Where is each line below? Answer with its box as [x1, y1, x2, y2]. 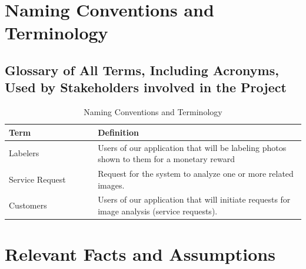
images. [98, 179, 125, 191]
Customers [9, 199, 47, 211]
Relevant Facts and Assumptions [5, 242, 275, 266]
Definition [98, 126, 139, 138]
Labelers [9, 147, 39, 159]
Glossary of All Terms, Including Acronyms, [5, 60, 279, 79]
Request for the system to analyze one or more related [98, 167, 294, 180]
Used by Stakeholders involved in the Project [5, 78, 287, 96]
